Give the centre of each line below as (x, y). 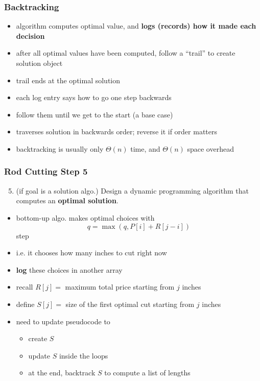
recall (25, 287)
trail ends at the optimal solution (68, 80)
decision (30, 35)
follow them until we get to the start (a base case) (94, 114)
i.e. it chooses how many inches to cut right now (91, 253)
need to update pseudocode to (63, 321)
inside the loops (84, 355)
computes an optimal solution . (67, 200)
